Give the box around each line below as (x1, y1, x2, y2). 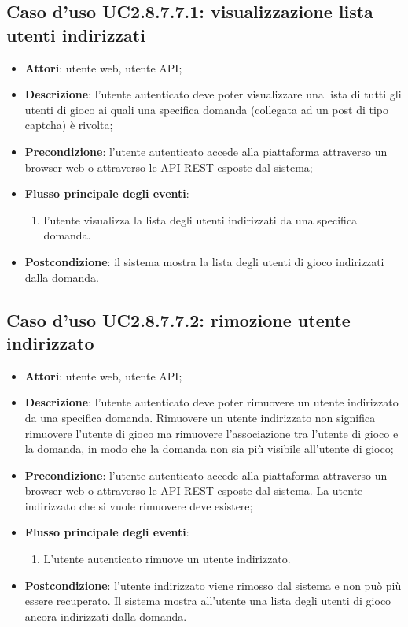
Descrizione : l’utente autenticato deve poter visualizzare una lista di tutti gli (24, 86, 402, 102)
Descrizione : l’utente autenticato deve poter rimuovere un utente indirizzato (24, 394, 399, 410)
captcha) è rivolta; (24, 117, 113, 133)
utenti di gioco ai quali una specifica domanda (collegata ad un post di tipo (24, 101, 388, 117)
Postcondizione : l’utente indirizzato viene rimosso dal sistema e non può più (24, 577, 402, 593)
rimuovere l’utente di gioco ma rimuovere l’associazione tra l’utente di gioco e (24, 425, 399, 441)
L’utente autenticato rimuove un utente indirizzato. (43, 551, 291, 567)
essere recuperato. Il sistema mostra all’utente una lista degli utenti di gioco (24, 592, 391, 609)
